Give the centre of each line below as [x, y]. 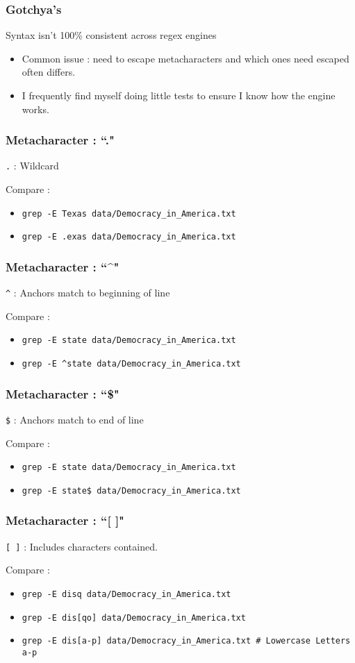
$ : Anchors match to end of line [75, 419]
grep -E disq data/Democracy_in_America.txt [126, 594]
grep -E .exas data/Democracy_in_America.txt [129, 237]
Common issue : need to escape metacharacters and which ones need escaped [185, 58]
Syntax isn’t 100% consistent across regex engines [111, 35]
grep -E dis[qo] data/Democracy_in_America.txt [134, 618]
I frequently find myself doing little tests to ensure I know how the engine [179, 95]
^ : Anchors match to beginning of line [88, 293]
